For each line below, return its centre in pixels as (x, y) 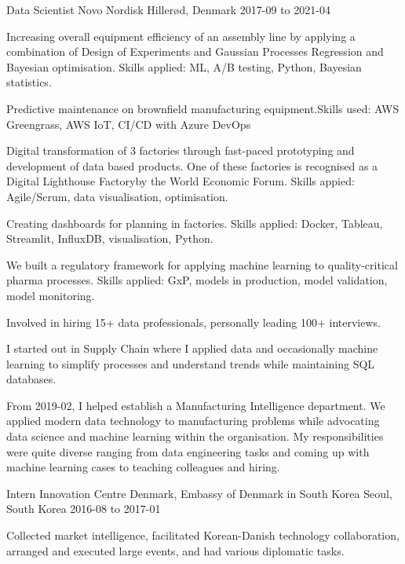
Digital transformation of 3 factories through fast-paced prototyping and (181, 150)
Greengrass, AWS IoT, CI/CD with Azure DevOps (129, 124)
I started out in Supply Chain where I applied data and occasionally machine (192, 348)
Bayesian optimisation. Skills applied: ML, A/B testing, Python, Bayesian (184, 66)
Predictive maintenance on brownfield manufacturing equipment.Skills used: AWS (203, 108)
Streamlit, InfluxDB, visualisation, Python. (110, 238)
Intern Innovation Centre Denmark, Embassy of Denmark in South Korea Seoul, (199, 493)
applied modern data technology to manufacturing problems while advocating (193, 421)
